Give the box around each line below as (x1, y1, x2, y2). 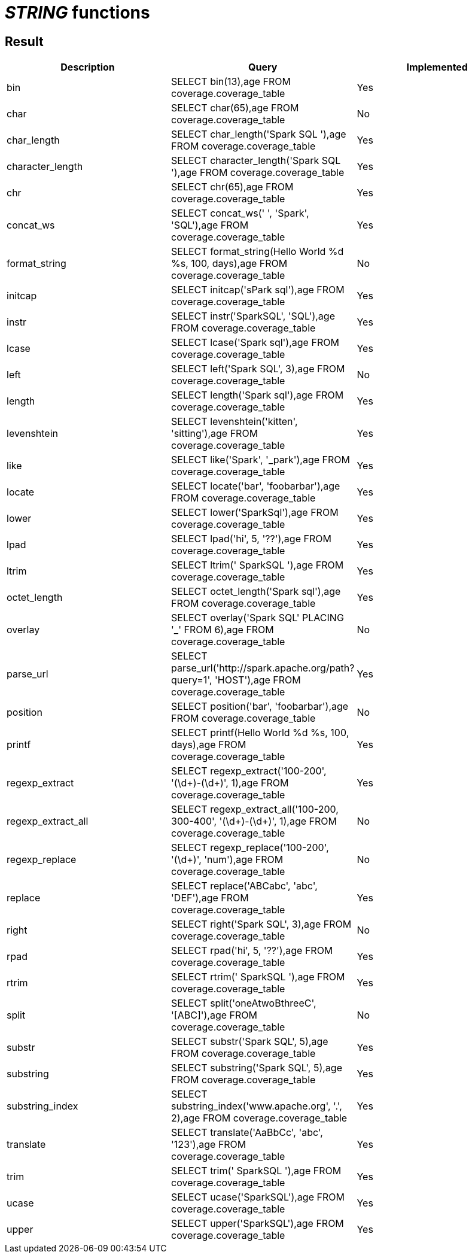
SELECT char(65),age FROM (171, 102, 299, 114)
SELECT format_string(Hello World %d (171, 245, 344, 258)
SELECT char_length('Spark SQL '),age (171, 128, 346, 141)
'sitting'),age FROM (171, 427, 258, 440)
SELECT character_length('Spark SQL (171, 154, 341, 167)
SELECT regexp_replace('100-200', (171, 841, 329, 854)
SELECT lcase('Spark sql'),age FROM (171, 336, 339, 349)
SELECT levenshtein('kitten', (171, 415, 298, 428)
